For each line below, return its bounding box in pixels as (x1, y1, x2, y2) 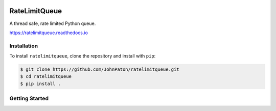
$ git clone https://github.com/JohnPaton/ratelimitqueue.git (20, 67, 179, 72)
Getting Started (9, 95, 49, 102)
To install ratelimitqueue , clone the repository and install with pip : (9, 53, 156, 59)
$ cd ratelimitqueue (20, 74, 72, 79)
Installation (9, 42, 38, 49)
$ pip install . (20, 80, 61, 87)
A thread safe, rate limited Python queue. (9, 20, 96, 26)
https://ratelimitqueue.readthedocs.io (9, 30, 88, 36)
